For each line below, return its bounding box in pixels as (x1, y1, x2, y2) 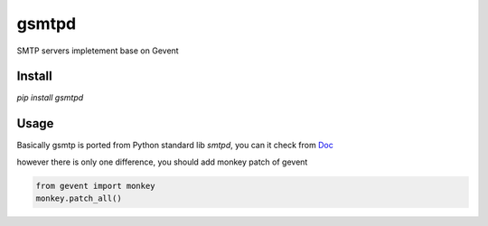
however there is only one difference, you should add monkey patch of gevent (16, 156, 308, 167)
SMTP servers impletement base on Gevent (16, 45, 180, 56)
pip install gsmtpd (16, 92, 84, 103)
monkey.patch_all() (35, 193, 122, 203)
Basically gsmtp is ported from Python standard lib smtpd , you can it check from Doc (16, 140, 333, 151)
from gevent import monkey (35, 181, 155, 191)
